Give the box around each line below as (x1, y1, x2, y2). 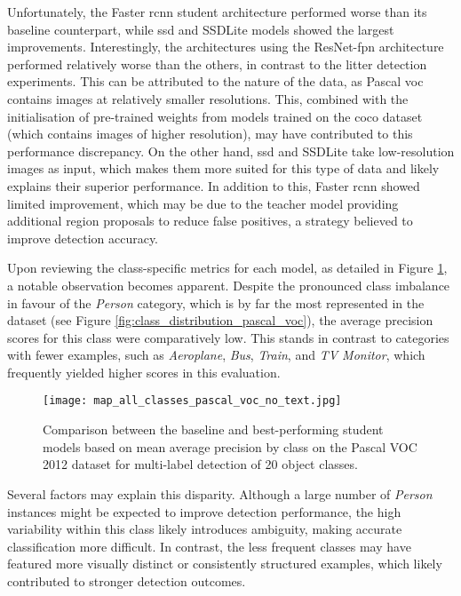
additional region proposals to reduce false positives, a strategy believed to (7, 211, 413, 230)
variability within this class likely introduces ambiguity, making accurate (7, 520, 402, 538)
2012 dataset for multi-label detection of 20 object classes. (43, 455, 358, 473)
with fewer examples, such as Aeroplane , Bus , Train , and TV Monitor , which (7, 346, 425, 364)
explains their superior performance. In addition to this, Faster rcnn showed (7, 176, 420, 195)
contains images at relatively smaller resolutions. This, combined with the (7, 89, 409, 107)
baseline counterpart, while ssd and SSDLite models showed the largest (7, 20, 394, 38)
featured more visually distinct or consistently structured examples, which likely (7, 554, 442, 573)
